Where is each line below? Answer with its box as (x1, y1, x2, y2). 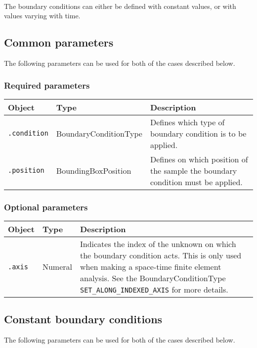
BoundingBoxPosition (56, 164, 131, 176)
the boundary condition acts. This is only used (80, 249, 242, 261)
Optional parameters (4, 200, 88, 213)
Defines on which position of (150, 153, 248, 165)
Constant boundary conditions (4, 311, 163, 327)
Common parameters (4, 35, 114, 50)
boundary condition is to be (150, 127, 247, 139)
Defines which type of (150, 116, 225, 128)
